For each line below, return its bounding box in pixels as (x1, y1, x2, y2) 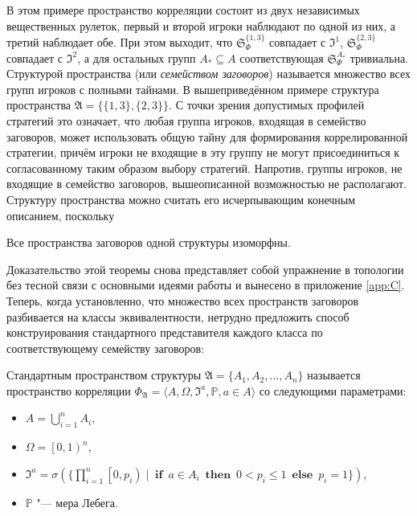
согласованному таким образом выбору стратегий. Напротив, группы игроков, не (6, 159, 403, 176)
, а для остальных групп (77, 49, 196, 66)
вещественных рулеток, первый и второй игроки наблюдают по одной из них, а (6, 17, 396, 34)
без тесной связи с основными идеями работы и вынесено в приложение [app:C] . (6, 276, 405, 293)
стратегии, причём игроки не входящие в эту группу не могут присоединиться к (6, 144, 400, 161)
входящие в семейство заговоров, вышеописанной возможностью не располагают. (6, 175, 407, 192)
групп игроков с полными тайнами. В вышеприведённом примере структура (6, 80, 379, 97)
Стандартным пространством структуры (6, 367, 202, 383)
